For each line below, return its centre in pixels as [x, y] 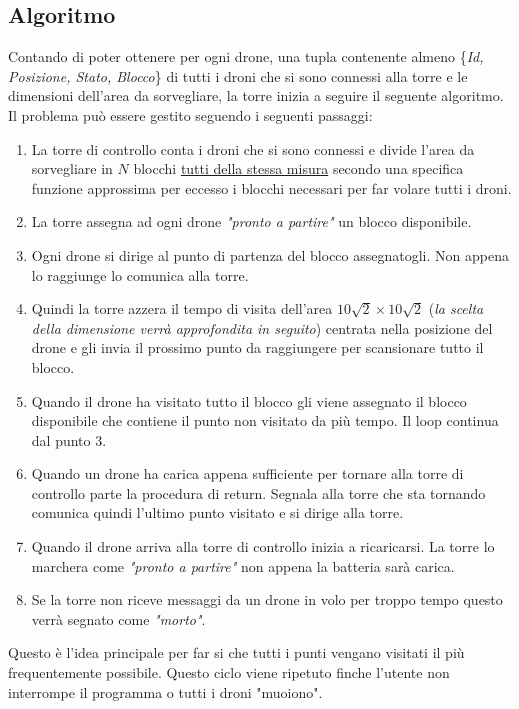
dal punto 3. [69, 439]
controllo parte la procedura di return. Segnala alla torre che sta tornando [258, 492]
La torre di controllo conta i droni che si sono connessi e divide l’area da [253, 148]
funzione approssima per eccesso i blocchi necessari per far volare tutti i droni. [271, 187]
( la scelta [456, 308]
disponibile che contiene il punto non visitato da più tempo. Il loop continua [265, 420]
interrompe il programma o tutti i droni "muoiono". [165, 691]
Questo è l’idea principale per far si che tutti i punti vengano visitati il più [236, 652]
